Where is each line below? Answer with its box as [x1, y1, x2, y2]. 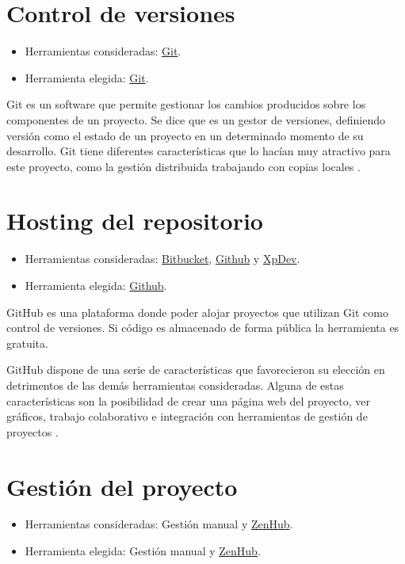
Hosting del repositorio [6, 204, 263, 237]
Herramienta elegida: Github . [25, 277, 167, 293]
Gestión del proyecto [6, 470, 238, 502]
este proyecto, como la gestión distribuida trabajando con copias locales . [6, 158, 361, 174]
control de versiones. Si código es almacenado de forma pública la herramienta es [6, 319, 399, 336]
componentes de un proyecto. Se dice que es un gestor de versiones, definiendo [6, 111, 386, 128]
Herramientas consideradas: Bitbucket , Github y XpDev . [25, 250, 300, 267]
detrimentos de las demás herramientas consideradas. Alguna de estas [6, 376, 344, 393]
